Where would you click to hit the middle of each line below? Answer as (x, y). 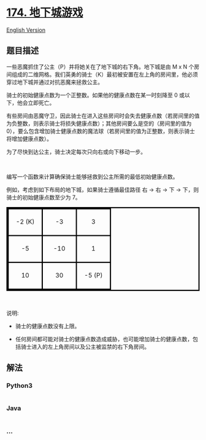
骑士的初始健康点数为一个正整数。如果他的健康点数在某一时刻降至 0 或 (96, 95)
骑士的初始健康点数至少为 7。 (44, 197)
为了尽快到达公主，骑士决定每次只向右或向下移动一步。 (76, 151)
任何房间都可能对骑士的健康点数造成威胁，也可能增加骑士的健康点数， (104, 339)
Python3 (19, 385)
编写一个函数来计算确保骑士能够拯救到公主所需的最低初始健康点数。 (92, 176)
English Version (26, 30)
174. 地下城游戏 (45, 13)
